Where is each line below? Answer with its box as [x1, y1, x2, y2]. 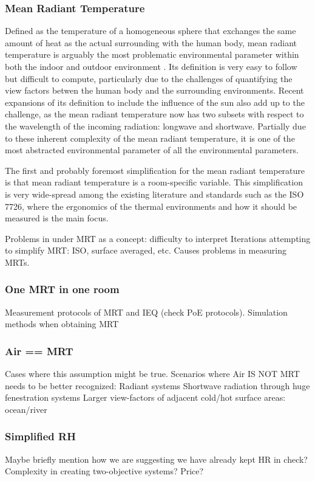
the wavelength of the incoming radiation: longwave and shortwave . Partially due [5, 119, 306, 132]
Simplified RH [5, 429, 76, 444]
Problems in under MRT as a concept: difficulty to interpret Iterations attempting [5, 232, 311, 244]
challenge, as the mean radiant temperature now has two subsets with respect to [5, 108, 304, 120]
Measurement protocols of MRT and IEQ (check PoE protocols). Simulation [5, 305, 288, 318]
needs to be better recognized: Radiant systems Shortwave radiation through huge [5, 379, 310, 392]
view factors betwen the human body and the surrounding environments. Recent [5, 84, 304, 97]
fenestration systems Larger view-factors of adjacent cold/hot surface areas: [5, 391, 286, 404]
